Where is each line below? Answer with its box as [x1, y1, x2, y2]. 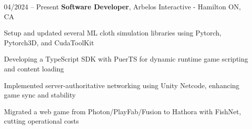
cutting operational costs [4, 116, 79, 126]
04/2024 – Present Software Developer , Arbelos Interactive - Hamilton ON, [4, 1, 241, 11]
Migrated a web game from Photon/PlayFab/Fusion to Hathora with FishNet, [4, 106, 241, 116]
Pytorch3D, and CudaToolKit [4, 37, 94, 47]
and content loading [4, 63, 64, 73]
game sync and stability [4, 90, 76, 100]
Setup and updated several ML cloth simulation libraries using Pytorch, [4, 28, 221, 38]
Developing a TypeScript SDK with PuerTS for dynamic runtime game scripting [4, 54, 249, 64]
